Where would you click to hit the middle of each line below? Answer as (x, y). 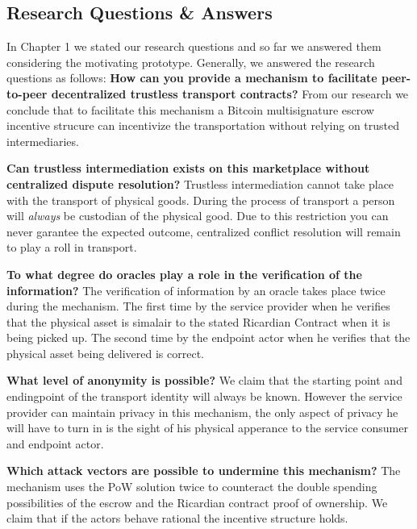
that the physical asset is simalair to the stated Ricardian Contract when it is (198, 321)
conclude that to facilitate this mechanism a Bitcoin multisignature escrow (190, 109)
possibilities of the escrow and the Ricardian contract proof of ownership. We (197, 502)
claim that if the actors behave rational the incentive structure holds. (177, 518)
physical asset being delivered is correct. (106, 353)
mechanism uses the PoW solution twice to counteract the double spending (192, 487)
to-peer (27, 93)
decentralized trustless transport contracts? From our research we (230, 93)
